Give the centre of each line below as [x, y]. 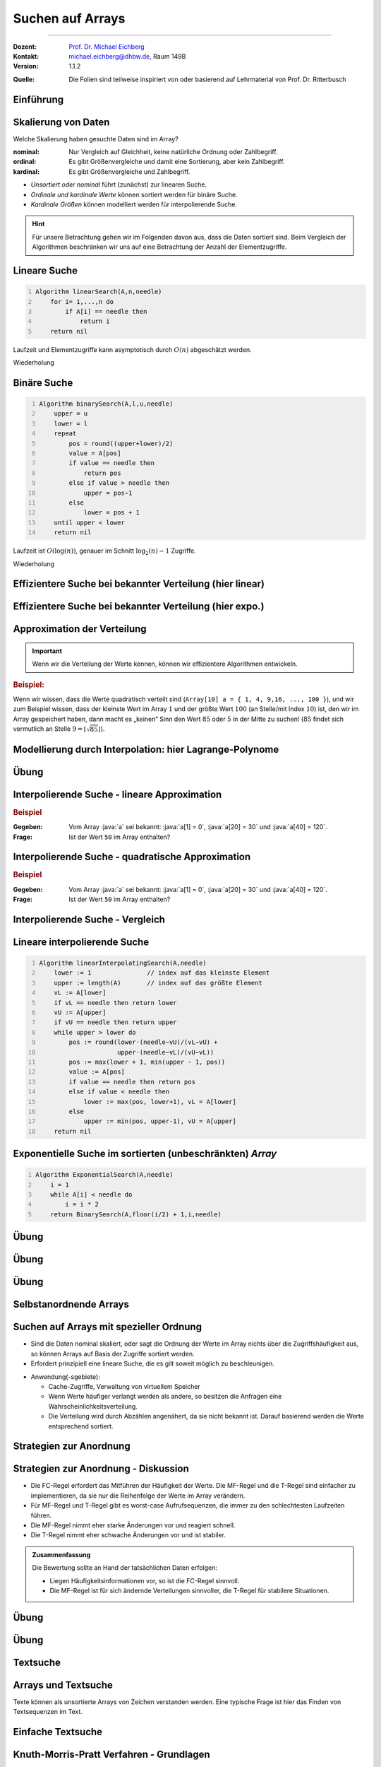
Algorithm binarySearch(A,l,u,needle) [106, 404]
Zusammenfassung [61, 1554]
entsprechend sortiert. [81, 1426]
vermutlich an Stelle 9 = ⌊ [50, 729]
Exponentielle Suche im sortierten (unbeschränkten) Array [145, 1154]
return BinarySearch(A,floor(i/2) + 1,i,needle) [136, 1214]
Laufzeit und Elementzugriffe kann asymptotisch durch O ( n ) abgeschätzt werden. [132, 349]
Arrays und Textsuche [63, 1685]
